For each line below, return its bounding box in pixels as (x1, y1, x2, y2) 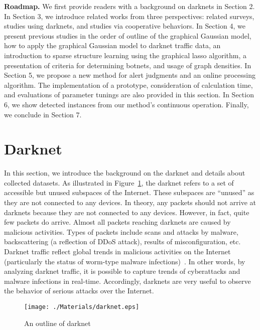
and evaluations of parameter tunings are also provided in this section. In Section (4, 89, 254, 100)
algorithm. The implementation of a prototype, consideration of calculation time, (4, 79, 253, 90)
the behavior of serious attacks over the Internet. (4, 285, 154, 296)
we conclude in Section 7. (4, 109, 82, 119)
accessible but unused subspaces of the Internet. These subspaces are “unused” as (4, 187, 254, 198)
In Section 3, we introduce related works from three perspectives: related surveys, (4, 11, 254, 21)
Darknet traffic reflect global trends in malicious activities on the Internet (4, 246, 231, 256)
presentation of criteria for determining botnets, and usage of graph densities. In (4, 60, 251, 70)
